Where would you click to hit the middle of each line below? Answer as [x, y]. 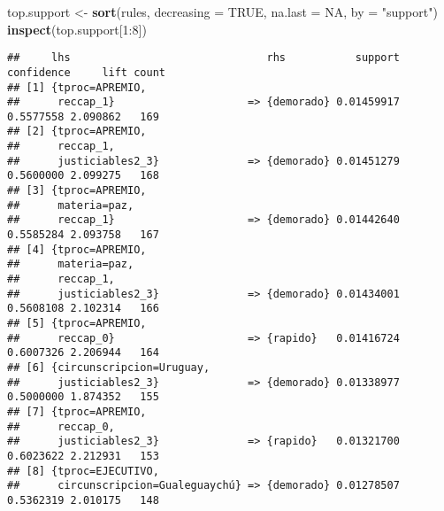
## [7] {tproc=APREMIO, [77, 411]
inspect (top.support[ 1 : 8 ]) [77, 29]
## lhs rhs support [203, 58]
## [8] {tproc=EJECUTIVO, [83, 471]
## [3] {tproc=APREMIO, [77, 191]
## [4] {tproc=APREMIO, [77, 249]
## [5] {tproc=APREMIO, [77, 323]
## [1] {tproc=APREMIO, [77, 87]
